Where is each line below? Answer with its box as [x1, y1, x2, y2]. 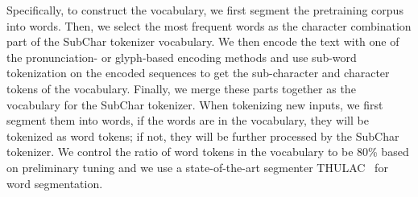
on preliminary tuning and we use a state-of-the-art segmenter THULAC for [6, 158, 388, 175]
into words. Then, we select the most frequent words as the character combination [6, 17, 412, 34]
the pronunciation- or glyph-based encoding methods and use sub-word [6, 48, 357, 65]
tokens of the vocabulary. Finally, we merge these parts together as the [6, 80, 356, 96]
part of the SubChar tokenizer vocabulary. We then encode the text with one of [6, 33, 399, 50]
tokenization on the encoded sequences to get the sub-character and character [6, 64, 390, 81]
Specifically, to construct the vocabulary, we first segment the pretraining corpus [6, 2, 404, 18]
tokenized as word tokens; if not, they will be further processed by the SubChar [6, 127, 399, 144]
